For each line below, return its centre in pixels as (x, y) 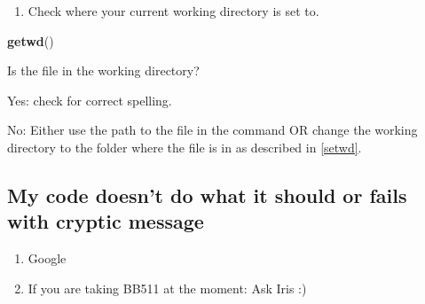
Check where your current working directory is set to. (173, 11)
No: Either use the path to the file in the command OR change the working (212, 130)
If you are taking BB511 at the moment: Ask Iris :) (167, 288)
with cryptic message (106, 221)
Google (47, 258)
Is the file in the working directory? (103, 70)
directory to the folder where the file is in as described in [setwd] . (185, 147)
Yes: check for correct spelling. (90, 100)
